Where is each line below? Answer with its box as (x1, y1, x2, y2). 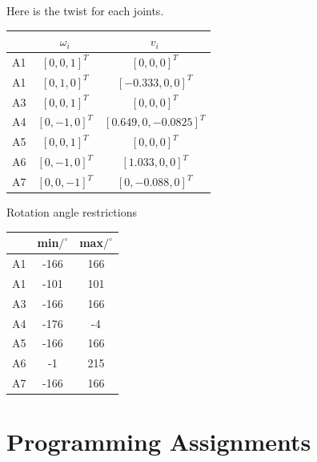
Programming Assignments (6, 425, 311, 458)
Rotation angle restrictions (6, 204, 137, 221)
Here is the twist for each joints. (6, 2, 164, 18)
